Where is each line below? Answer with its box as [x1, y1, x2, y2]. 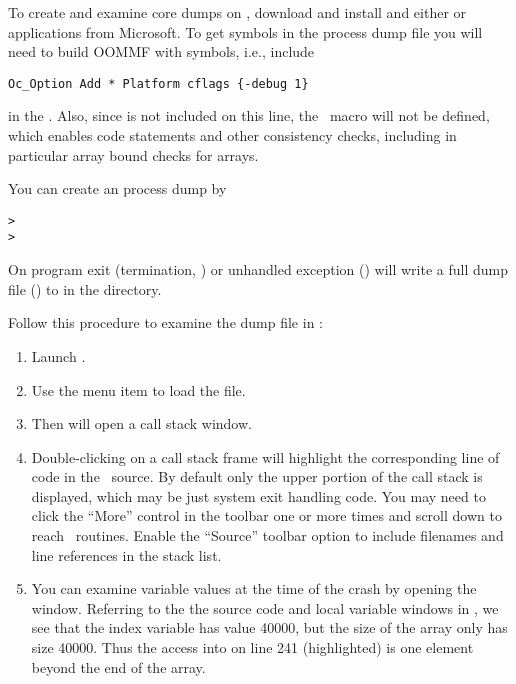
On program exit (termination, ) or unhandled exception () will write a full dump [8, 259, 508, 280]
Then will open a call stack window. [31, 413, 252, 434]
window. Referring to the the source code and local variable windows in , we [31, 597, 499, 618]
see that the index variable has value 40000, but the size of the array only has [31, 617, 508, 638]
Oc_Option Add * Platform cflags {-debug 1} [8, 76, 309, 91]
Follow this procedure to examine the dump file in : [8, 312, 323, 333]
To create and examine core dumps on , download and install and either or [8, 2, 467, 22]
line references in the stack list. [31, 544, 222, 565]
